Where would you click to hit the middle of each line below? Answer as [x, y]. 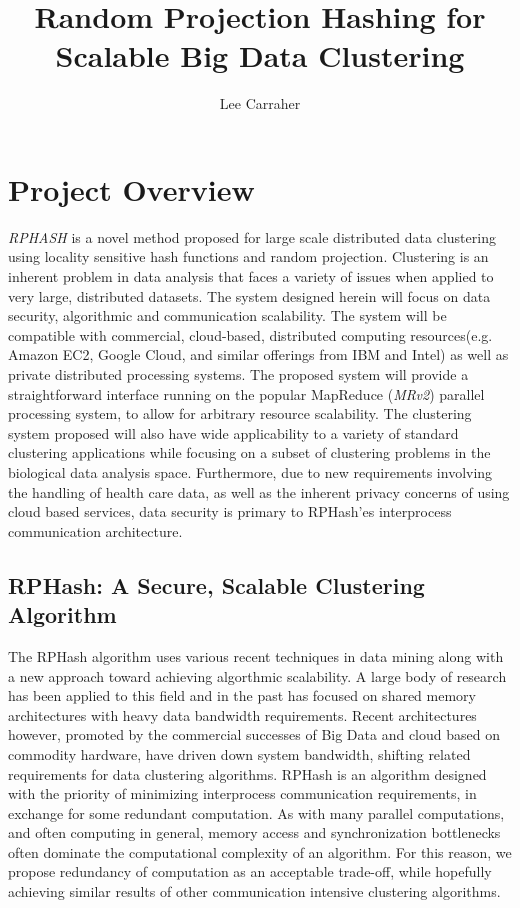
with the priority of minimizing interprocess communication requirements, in [242, 793]
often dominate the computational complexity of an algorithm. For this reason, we [260, 851]
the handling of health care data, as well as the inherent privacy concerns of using [259, 491]
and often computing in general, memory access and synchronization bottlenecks [254, 832]
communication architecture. [95, 530]
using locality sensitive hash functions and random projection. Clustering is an [248, 256]
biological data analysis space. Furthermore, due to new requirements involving [250, 471]
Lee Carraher [260, 103]
